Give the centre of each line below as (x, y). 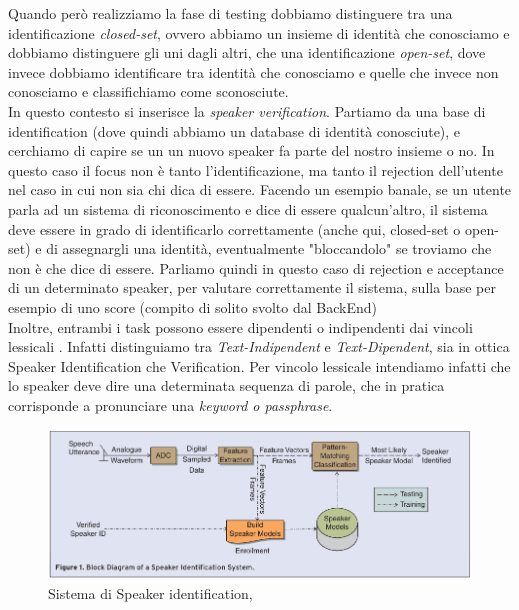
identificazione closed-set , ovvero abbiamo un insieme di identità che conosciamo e (259, 32)
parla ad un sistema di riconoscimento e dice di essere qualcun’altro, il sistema (248, 208)
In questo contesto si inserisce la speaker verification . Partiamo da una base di (247, 110)
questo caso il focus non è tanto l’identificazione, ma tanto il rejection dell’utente (255, 169)
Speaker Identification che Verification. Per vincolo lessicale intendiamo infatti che (259, 365)
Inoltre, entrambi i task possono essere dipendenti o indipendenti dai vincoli (240, 326)
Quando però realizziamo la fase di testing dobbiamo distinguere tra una (230, 13)
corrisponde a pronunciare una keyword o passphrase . (170, 404)
